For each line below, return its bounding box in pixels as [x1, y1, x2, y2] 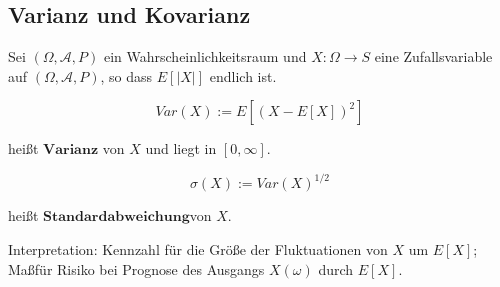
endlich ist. [209, 65, 277, 86]
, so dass [100, 65, 153, 86]
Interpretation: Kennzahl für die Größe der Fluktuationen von [8, 239, 388, 260]
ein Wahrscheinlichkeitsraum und [103, 46, 307, 67]
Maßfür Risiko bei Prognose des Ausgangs [8, 258, 265, 279]
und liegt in [145, 138, 217, 159]
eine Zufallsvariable [374, 46, 493, 67]
